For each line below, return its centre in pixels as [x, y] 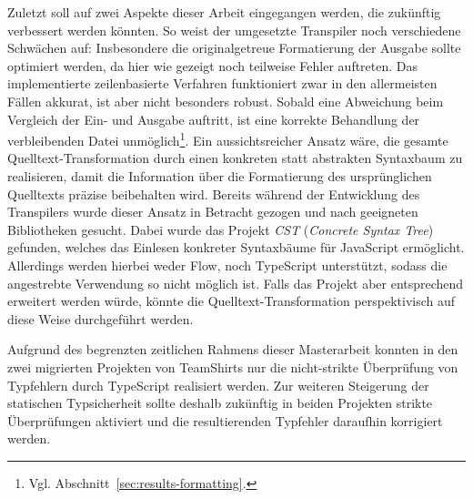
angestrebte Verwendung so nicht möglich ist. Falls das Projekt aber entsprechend [236, 283]
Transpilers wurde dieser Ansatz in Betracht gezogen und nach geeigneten [213, 212]
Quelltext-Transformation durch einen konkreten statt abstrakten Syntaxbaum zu [235, 158]
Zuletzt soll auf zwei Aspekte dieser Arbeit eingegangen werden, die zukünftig [224, 12]
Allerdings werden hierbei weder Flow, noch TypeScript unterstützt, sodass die [227, 265]
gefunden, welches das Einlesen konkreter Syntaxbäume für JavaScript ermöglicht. [236, 247]
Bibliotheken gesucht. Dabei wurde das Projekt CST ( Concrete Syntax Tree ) [221, 229]
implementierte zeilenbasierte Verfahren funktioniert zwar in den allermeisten [222, 83]
